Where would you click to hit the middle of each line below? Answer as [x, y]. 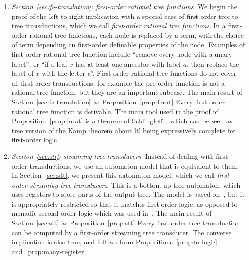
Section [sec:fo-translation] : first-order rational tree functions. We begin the [124, 6]
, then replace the [213, 63]
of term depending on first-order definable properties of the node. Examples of [128, 44]
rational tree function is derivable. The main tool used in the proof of [115, 111]
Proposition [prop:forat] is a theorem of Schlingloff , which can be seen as [122, 121]
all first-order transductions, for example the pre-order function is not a [118, 82]
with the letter [63, 73]
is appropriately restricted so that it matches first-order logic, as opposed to [124, 203]
